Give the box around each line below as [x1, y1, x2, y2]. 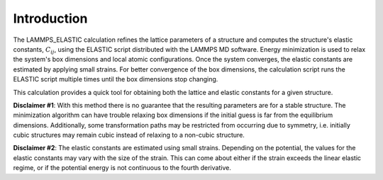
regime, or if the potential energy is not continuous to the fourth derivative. [13, 164, 232, 172]
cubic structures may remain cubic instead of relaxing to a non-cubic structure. [13, 131, 245, 140]
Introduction [13, 11, 88, 26]
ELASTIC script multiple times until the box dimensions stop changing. [13, 75, 218, 84]
